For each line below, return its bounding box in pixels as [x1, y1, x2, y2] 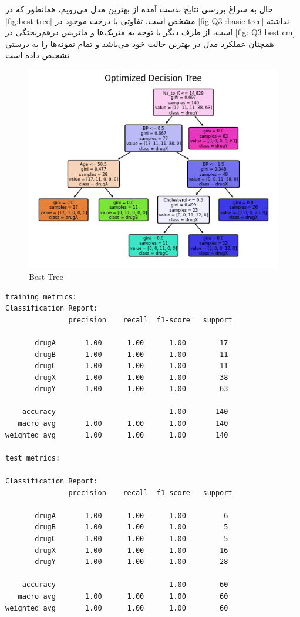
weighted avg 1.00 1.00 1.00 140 [5, 431, 228, 439]
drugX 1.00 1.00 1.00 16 [35, 546, 228, 555]
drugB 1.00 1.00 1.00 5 [35, 523, 228, 532]
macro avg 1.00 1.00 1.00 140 [18, 419, 228, 428]
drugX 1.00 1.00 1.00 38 [35, 373, 228, 382]
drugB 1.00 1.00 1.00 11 [35, 350, 228, 359]
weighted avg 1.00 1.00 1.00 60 [5, 603, 228, 612]
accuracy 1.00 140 [22, 408, 228, 416]
